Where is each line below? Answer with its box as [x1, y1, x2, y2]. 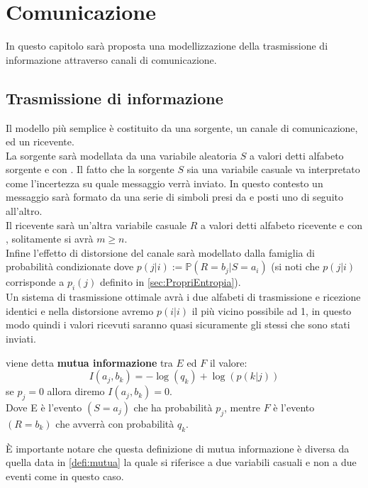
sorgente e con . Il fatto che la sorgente [6, 162, 174, 177]
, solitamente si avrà [6, 231, 94, 246]
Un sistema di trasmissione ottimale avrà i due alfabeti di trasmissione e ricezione [6, 289, 361, 304]
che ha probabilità [133, 400, 213, 415]
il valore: [209, 355, 247, 370]
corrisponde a [6, 274, 65, 289]
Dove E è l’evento [6, 400, 82, 415]
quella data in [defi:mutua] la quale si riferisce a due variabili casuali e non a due [6, 455, 357, 470]
